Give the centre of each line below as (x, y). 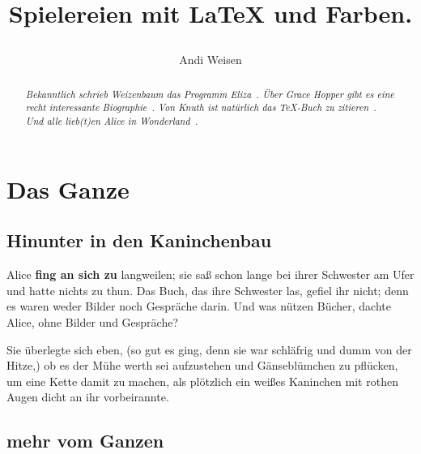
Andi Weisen (210, 60)
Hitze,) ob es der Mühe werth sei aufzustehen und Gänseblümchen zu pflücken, (202, 365)
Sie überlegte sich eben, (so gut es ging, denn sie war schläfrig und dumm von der (209, 349)
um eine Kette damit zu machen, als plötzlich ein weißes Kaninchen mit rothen (202, 381)
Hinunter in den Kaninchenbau (139, 240)
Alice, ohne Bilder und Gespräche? (93, 321)
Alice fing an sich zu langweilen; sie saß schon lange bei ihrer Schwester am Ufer (210, 274)
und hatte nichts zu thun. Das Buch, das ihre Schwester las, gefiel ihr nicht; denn (208, 290)
